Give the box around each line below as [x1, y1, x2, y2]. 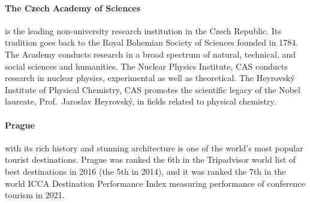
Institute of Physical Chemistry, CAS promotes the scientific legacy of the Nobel [5, 83, 300, 95]
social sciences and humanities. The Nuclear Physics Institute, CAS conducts [5, 59, 288, 72]
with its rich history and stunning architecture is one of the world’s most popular [5, 141, 303, 154]
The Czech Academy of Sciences [5, 1, 141, 14]
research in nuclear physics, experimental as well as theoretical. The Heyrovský [5, 71, 295, 84]
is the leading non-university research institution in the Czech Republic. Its [5, 24, 281, 37]
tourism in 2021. [5, 189, 65, 201]
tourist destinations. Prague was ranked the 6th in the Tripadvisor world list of [5, 153, 296, 166]
